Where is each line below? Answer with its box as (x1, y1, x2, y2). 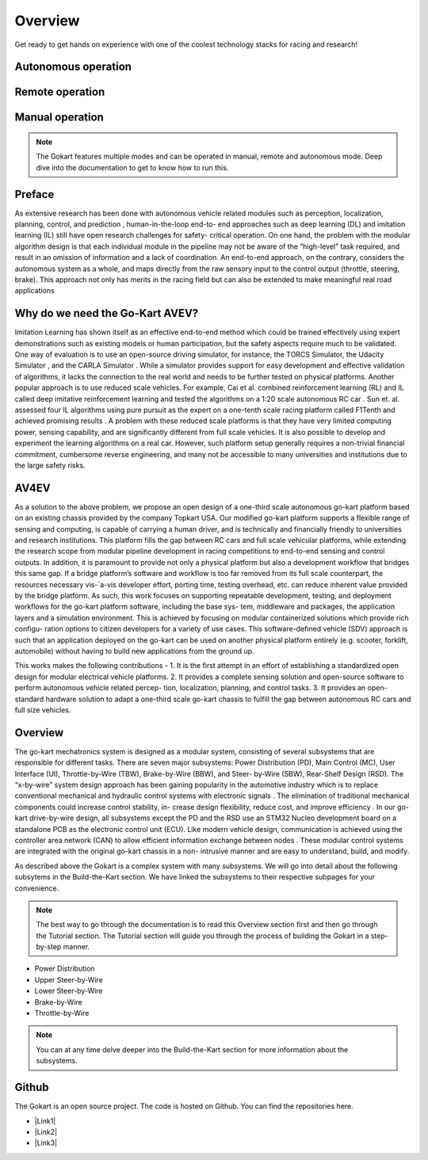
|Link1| (34, 1116, 56, 1125)
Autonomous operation (14, 60, 132, 74)
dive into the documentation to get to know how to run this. (36, 162, 229, 172)
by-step (36, 942, 62, 952)
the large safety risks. (14, 460, 86, 470)
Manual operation (14, 111, 105, 124)
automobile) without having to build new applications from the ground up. (14, 646, 254, 655)
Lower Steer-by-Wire (34, 986, 103, 996)
